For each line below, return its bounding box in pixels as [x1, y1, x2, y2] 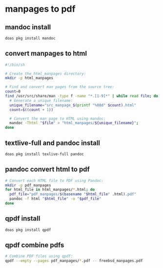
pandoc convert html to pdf [5, 165, 90, 174]
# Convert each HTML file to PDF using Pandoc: [5, 178, 104, 183]
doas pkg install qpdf [5, 227, 51, 232]
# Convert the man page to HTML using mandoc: [9, 116, 106, 121]
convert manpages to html [5, 49, 87, 58]
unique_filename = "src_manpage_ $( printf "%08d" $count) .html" [9, 103, 137, 108]
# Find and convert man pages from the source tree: [5, 85, 115, 89]
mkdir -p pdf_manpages [5, 182, 51, 188]
